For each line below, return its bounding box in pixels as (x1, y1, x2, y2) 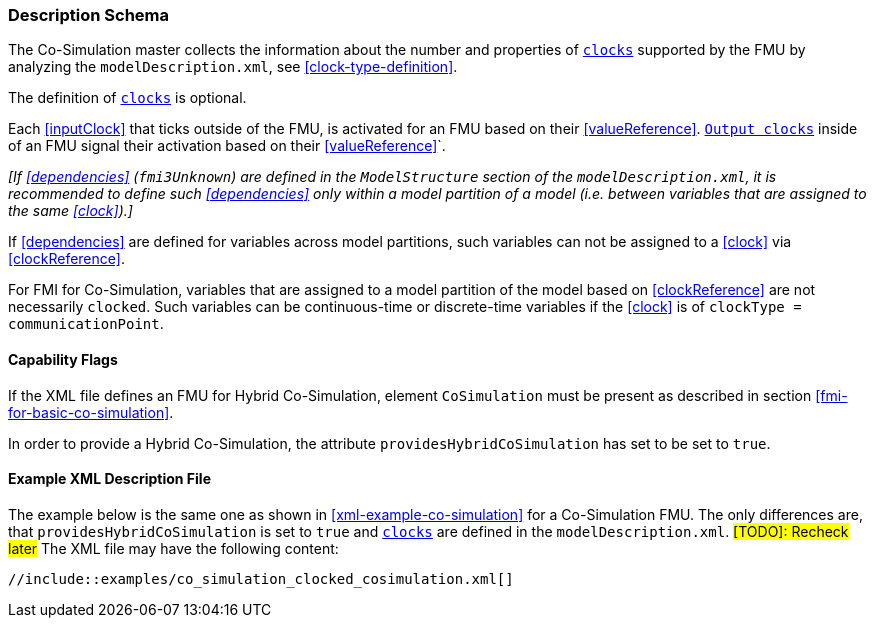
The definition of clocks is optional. (8, 89, 247, 107)
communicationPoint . (8, 315, 164, 333)
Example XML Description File (8, 470, 211, 488)
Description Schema (8, 5, 170, 25)
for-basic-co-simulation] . (8, 403, 174, 421)
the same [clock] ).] (8, 202, 133, 220)
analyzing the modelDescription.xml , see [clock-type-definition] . (8, 58, 458, 76)
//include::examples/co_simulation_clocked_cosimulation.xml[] (8, 570, 514, 587)
